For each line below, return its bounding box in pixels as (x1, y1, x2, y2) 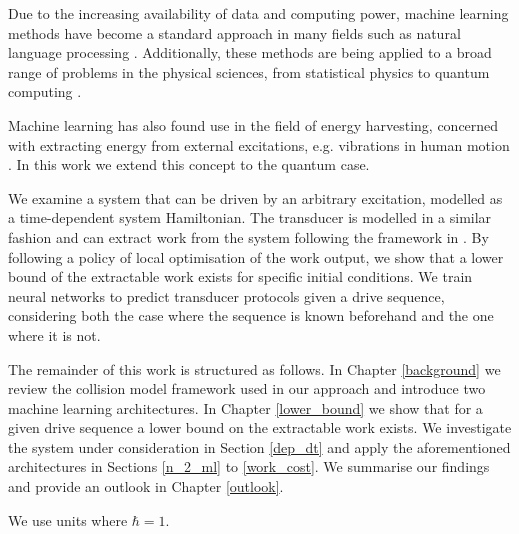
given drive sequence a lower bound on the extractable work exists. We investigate (8, 417, 512, 438)
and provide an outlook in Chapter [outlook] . (8, 476, 284, 497)
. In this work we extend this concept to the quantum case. (8, 154, 370, 175)
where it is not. (8, 324, 101, 345)
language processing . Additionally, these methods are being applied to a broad (8, 42, 492, 63)
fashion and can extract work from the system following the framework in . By (8, 226, 489, 247)
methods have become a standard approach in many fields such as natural (8, 22, 461, 43)
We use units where (8, 509, 128, 530)
